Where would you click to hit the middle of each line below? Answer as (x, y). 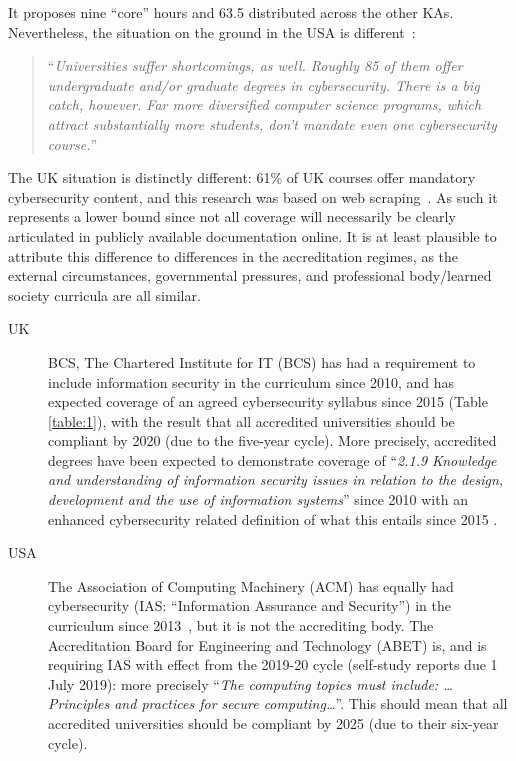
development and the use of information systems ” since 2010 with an (258, 499)
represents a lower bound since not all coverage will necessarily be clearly (232, 216)
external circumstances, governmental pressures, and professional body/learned (250, 275)
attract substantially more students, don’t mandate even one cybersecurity (272, 123)
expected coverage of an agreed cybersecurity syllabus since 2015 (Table (268, 401)
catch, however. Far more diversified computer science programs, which (264, 104)
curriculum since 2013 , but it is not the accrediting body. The (241, 625)
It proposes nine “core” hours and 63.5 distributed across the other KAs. (231, 12)
